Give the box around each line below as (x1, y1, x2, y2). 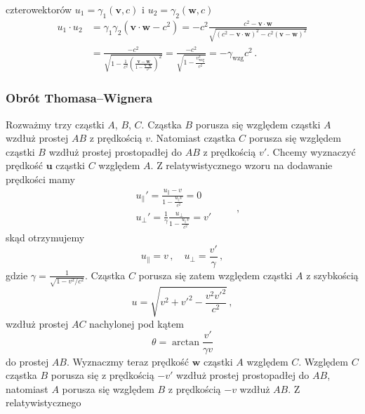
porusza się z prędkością (51, 368, 154, 382)
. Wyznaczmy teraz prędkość (66, 354, 189, 368)
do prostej (6, 354, 49, 368)
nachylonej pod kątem (89, 316, 185, 330)
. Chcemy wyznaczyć (267, 144, 356, 159)
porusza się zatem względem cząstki (138, 267, 293, 282)
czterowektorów (6, 2, 72, 16)
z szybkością (306, 267, 359, 282)
